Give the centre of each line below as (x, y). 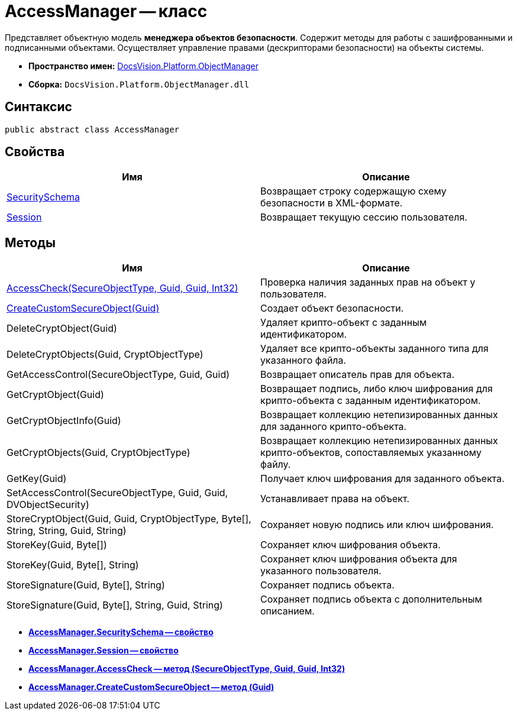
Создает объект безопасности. (332, 308)
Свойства (35, 152)
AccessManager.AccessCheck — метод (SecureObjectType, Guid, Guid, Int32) (187, 669)
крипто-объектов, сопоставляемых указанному (371, 453)
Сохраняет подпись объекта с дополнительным (371, 599)
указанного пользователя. (321, 571)
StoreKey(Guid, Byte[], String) (73, 565)
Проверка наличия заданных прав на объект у (368, 282)
